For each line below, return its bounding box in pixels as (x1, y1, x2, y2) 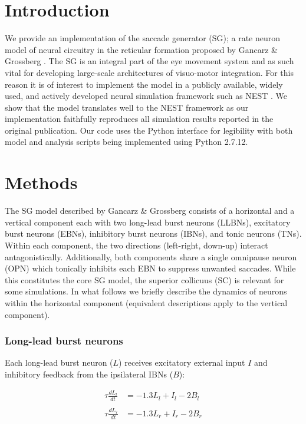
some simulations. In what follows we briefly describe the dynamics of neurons (5, 285, 287, 297)
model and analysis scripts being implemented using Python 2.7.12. (5, 135, 248, 148)
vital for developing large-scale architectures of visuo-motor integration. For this (5, 66, 294, 78)
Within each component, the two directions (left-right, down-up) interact (5, 238, 268, 251)
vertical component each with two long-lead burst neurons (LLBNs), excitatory (5, 216, 291, 228)
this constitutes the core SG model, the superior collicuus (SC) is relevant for (5, 273, 284, 286)
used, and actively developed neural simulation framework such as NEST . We (5, 90, 287, 102)
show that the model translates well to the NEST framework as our (5, 101, 249, 113)
